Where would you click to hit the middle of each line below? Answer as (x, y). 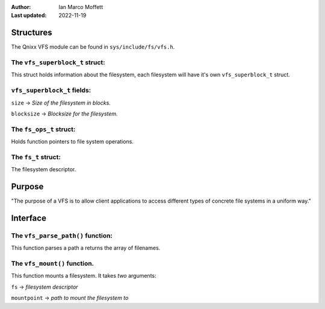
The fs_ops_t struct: (43, 129)
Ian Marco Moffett (81, 7)
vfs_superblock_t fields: (51, 90)
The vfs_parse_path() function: (62, 236)
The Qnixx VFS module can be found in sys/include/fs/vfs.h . (93, 47)
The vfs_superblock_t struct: (58, 63)
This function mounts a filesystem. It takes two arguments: (84, 276)
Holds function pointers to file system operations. (72, 142)
